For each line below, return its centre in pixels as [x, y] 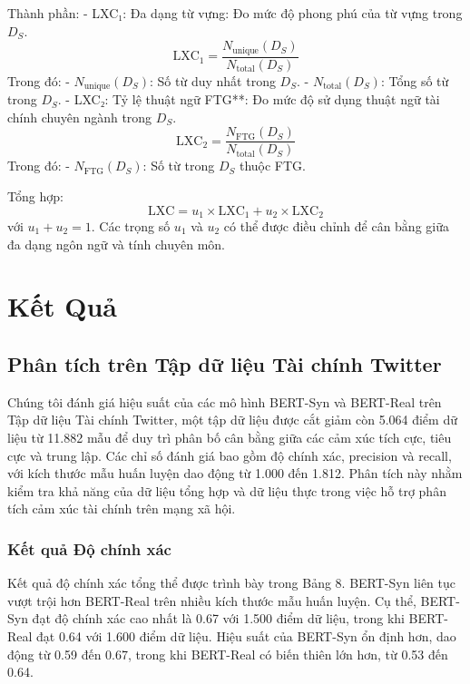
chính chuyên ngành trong [80, 117]
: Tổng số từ [415, 80]
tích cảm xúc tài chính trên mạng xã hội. [122, 508]
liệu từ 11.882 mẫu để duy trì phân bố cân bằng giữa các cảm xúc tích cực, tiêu [230, 437]
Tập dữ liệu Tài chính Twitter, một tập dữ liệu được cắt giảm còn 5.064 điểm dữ [232, 420]
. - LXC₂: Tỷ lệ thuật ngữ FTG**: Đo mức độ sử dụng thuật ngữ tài [249, 99]
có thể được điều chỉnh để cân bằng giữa [336, 226]
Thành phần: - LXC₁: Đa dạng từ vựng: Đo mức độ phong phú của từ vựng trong [235, 13]
